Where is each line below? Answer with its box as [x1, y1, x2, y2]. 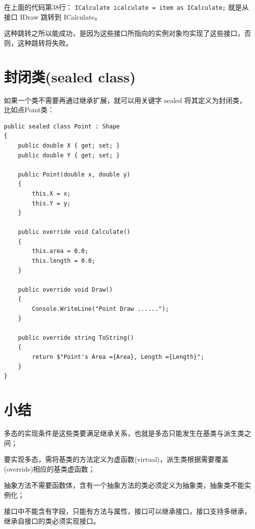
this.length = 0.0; [32, 257, 96, 265]
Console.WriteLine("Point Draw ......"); [32, 305, 169, 313]
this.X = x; [32, 190, 71, 197]
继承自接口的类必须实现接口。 [4, 516, 100, 526]
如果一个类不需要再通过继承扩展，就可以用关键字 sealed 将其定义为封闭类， [4, 95, 246, 105]
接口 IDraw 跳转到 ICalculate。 [4, 11, 102, 22]
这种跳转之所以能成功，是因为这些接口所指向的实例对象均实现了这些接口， [4, 28, 244, 38]
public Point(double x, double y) [18, 171, 130, 178]
